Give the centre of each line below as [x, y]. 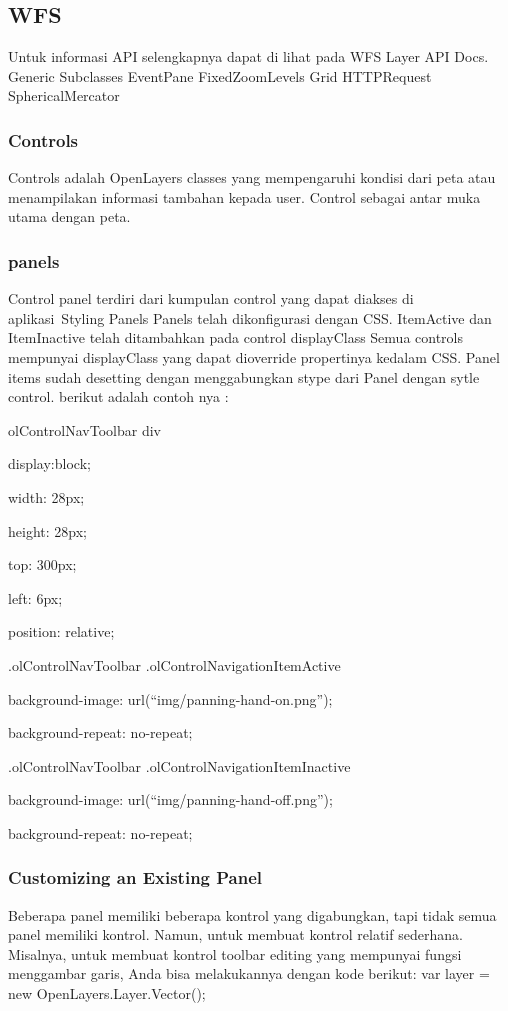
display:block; [49, 463]
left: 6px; [35, 597]
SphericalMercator [64, 95]
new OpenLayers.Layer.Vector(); [107, 993]
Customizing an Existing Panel [135, 877]
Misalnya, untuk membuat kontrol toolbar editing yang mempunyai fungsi [235, 953]
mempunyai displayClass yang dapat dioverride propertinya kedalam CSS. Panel [254, 356]
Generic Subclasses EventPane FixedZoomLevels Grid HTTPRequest [220, 75]
